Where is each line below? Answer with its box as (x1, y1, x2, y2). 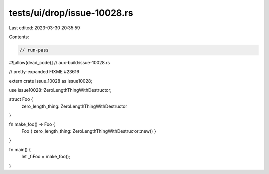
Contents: (9, 34, 29, 40)
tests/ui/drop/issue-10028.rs (9, 7, 133, 18)
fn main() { (9, 146, 31, 152)
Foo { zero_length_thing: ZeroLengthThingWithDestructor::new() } (21, 128, 156, 134)
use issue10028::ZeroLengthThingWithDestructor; (9, 87, 112, 93)
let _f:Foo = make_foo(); (21, 154, 71, 160)
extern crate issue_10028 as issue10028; (9, 78, 92, 84)
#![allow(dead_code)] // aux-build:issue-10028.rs (9, 59, 110, 65)
